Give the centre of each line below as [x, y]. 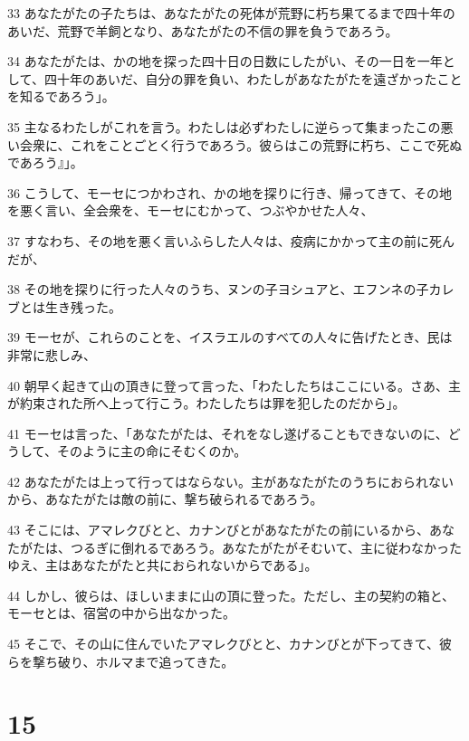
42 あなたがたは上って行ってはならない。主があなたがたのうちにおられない [230, 481]
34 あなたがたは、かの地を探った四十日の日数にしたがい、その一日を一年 [225, 61]
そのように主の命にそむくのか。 [152, 451]
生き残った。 [83, 306]
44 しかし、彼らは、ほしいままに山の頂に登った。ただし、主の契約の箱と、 [231, 595]
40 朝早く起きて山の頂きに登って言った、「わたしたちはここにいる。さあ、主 [234, 385]
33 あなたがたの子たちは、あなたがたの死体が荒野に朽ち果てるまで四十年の [231, 13]
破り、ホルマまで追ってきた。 [146, 661]
